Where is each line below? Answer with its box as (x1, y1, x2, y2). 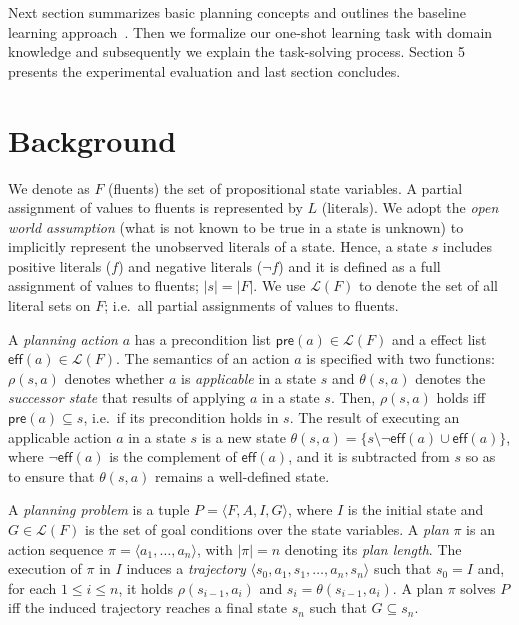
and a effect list (391, 328, 487, 349)
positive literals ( (8, 255, 112, 276)
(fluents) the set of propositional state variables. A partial (108, 177, 463, 198)
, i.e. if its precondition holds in (83, 407, 279, 428)
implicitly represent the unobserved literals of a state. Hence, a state (8, 236, 427, 257)
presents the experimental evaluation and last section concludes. (8, 60, 401, 81)
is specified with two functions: (306, 348, 495, 369)
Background (8, 119, 177, 160)
